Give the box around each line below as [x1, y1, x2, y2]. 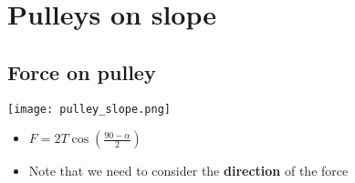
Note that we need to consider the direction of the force [28, 161, 349, 180]
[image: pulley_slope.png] [7, 102, 171, 116]
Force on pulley [7, 57, 156, 86]
